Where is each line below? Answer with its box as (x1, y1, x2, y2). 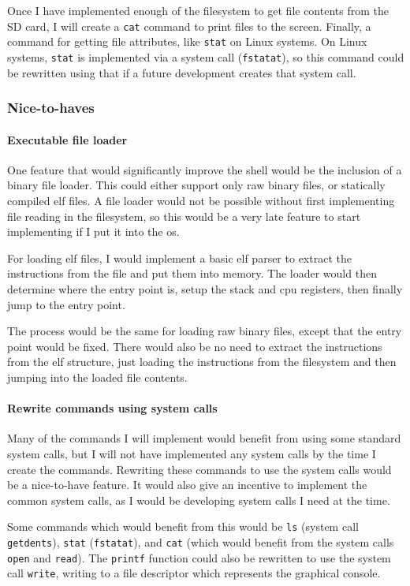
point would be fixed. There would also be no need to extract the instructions (7, 338, 382, 354)
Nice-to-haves (7, 98, 95, 118)
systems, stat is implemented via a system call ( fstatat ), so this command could (7, 48, 404, 65)
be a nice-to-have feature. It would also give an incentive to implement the (7, 476, 367, 493)
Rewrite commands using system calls (7, 400, 218, 416)
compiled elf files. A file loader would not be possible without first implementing (7, 192, 395, 208)
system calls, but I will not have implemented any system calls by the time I (7, 445, 376, 461)
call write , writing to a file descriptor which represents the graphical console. (7, 565, 381, 581)
